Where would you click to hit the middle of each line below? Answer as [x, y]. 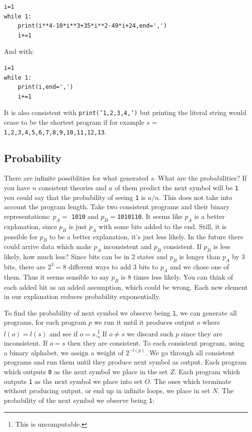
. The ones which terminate [190, 381]
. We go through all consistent [190, 352]
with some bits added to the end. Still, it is [163, 226]
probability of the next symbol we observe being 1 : [79, 400]
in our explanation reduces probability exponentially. [82, 296]
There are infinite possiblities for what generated [76, 178]
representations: [27, 216]
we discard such [150, 333]
